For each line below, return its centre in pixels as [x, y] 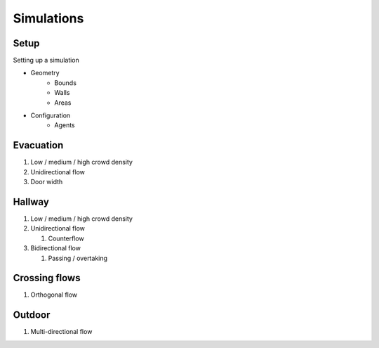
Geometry [45, 73]
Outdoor [32, 315]
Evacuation [38, 145]
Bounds [66, 83]
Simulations [48, 18]
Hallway [31, 201]
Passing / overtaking [78, 258]
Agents [65, 125]
